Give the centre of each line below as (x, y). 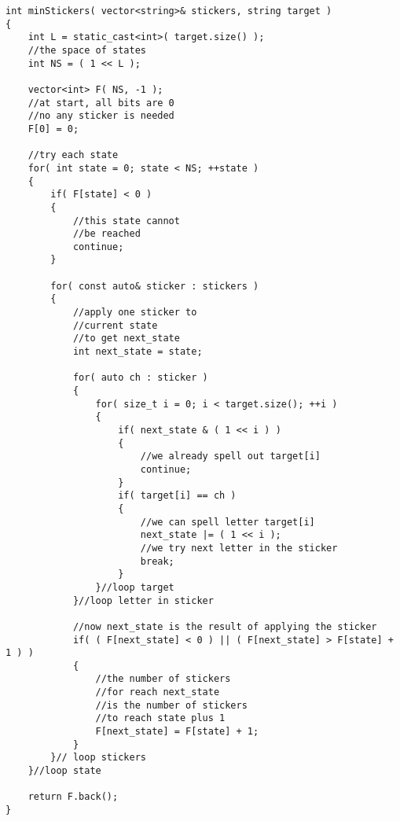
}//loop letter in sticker (143, 600)
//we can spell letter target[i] (228, 522)
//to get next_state (126, 339)
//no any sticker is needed (101, 116)
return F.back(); (73, 797)
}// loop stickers (98, 758)
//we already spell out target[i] (230, 457)
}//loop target (135, 587)
